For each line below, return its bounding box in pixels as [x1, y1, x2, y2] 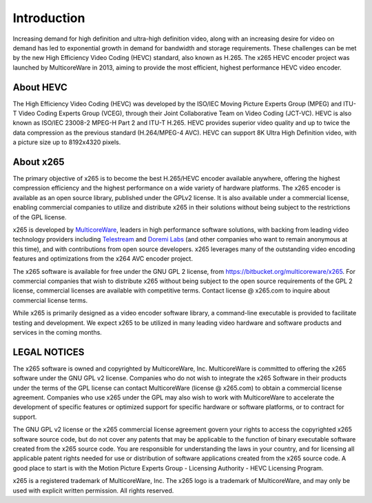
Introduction [12, 10, 85, 26]
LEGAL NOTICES [12, 346, 85, 358]
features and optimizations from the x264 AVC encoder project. [12, 255, 193, 263]
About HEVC [12, 81, 68, 93]
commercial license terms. [12, 296, 88, 304]
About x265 [12, 156, 65, 168]
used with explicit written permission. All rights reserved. [12, 486, 174, 495]
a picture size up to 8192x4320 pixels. [12, 138, 121, 146]
